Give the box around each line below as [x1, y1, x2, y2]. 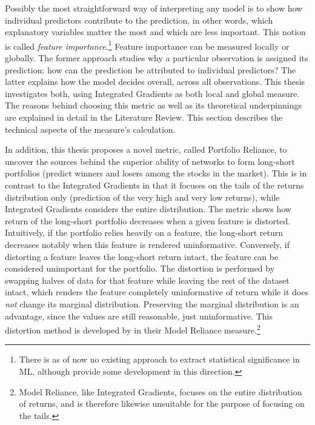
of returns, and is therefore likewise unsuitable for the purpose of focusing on [19, 397, 305, 410]
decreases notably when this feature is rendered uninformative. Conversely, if [5, 238, 290, 250]
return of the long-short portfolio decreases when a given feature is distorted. [5, 214, 291, 227]
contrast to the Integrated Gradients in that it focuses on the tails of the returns [5, 178, 304, 191]
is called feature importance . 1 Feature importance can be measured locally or [5, 38, 290, 52]
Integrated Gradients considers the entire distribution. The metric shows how [5, 202, 291, 215]
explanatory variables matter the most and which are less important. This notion [5, 25, 306, 38]
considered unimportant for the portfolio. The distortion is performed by [5, 262, 275, 275]
